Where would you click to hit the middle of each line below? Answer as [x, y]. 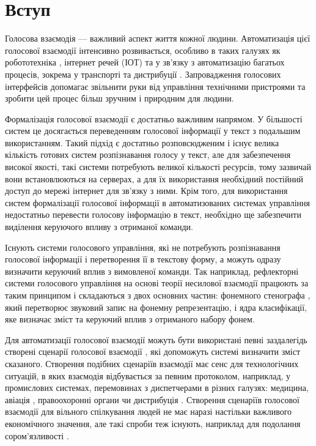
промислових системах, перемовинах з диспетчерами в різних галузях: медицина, [157, 388]
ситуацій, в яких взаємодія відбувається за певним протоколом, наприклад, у [148, 375]
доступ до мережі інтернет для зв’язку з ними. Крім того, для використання [146, 191]
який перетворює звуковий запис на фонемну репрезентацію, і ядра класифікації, [156, 307]
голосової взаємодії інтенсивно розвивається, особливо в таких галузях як [143, 50]
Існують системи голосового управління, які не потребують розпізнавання [143, 247]
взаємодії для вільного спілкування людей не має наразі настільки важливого [149, 411]
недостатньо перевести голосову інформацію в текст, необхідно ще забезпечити [153, 214]
